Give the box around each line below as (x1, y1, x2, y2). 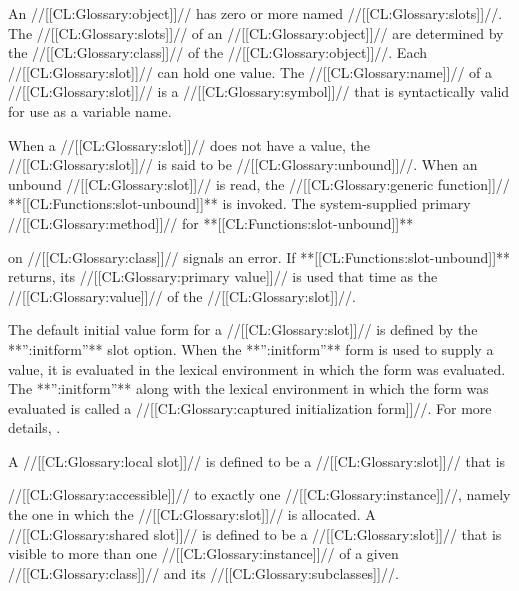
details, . (8, 417, 61, 438)
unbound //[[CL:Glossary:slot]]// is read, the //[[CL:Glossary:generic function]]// (8, 173, 510, 194)
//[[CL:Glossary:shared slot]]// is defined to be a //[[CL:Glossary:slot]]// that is (8, 523, 502, 544)
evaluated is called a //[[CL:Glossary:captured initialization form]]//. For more (8, 397, 492, 418)
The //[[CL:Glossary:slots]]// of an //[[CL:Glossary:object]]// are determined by (8, 22, 504, 43)
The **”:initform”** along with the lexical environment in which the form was (8, 378, 489, 399)
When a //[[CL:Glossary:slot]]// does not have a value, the (8, 134, 370, 155)
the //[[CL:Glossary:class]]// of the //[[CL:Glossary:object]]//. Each (8, 42, 428, 63)
